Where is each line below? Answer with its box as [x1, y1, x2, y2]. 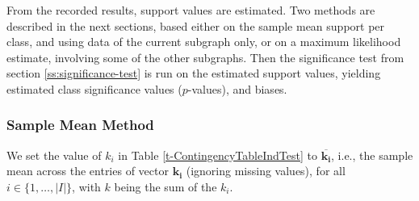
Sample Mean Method [6, 115, 154, 135]
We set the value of [6, 146, 102, 163]
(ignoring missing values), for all [186, 162, 346, 179]
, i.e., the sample [331, 146, 413, 163]
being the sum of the [114, 178, 217, 195]
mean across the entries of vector [6, 162, 169, 179]
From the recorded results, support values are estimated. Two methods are [6, 2, 375, 18]
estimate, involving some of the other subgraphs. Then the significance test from [6, 48, 404, 65]
